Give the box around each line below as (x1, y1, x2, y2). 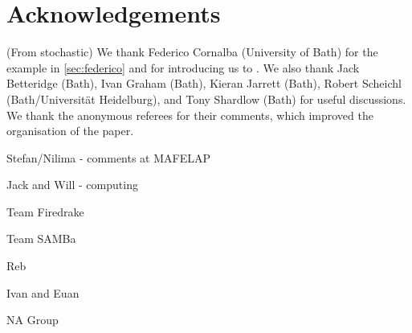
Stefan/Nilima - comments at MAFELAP (6, 149, 211, 166)
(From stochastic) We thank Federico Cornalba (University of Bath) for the (6, 43, 378, 60)
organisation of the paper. (6, 122, 134, 139)
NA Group (6, 311, 59, 328)
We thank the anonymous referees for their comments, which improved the (6, 106, 373, 123)
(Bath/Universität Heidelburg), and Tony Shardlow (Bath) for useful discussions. (6, 90, 406, 107)
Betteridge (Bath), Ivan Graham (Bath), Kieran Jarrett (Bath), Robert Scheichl (6, 75, 402, 92)
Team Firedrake (6, 203, 84, 220)
